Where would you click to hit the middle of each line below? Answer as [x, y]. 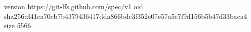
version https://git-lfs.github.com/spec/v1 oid [74, 6]
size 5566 [18, 25]
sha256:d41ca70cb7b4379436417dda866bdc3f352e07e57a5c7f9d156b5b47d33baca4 [126, 16]
